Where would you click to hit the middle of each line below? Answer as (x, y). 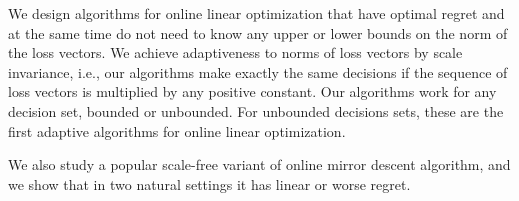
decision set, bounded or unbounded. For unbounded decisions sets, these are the (256, 110)
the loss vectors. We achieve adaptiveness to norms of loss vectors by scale (235, 52)
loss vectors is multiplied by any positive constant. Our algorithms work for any (252, 91)
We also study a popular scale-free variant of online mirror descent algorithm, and (259, 164)
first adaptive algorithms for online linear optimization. (177, 130)
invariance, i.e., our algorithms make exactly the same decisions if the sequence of (258, 71)
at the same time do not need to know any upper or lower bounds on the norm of (258, 32)
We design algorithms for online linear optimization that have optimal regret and (256, 13)
